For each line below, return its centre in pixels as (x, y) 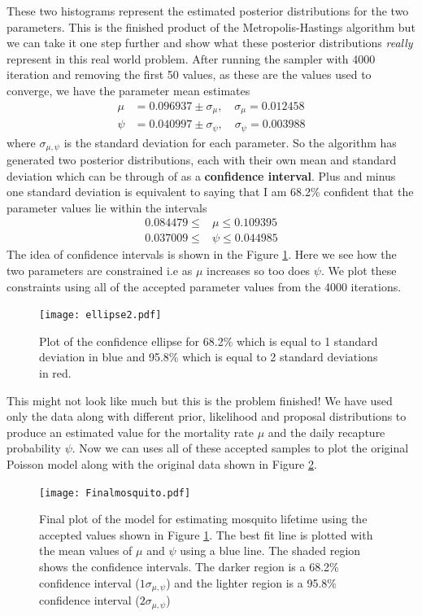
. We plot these (359, 271)
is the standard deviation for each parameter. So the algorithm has (230, 142)
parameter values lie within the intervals (107, 207)
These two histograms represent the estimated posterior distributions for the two (208, 11)
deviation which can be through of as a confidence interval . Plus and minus (201, 175)
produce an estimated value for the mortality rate (130, 432)
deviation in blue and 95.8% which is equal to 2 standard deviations (209, 357)
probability (34, 448)
